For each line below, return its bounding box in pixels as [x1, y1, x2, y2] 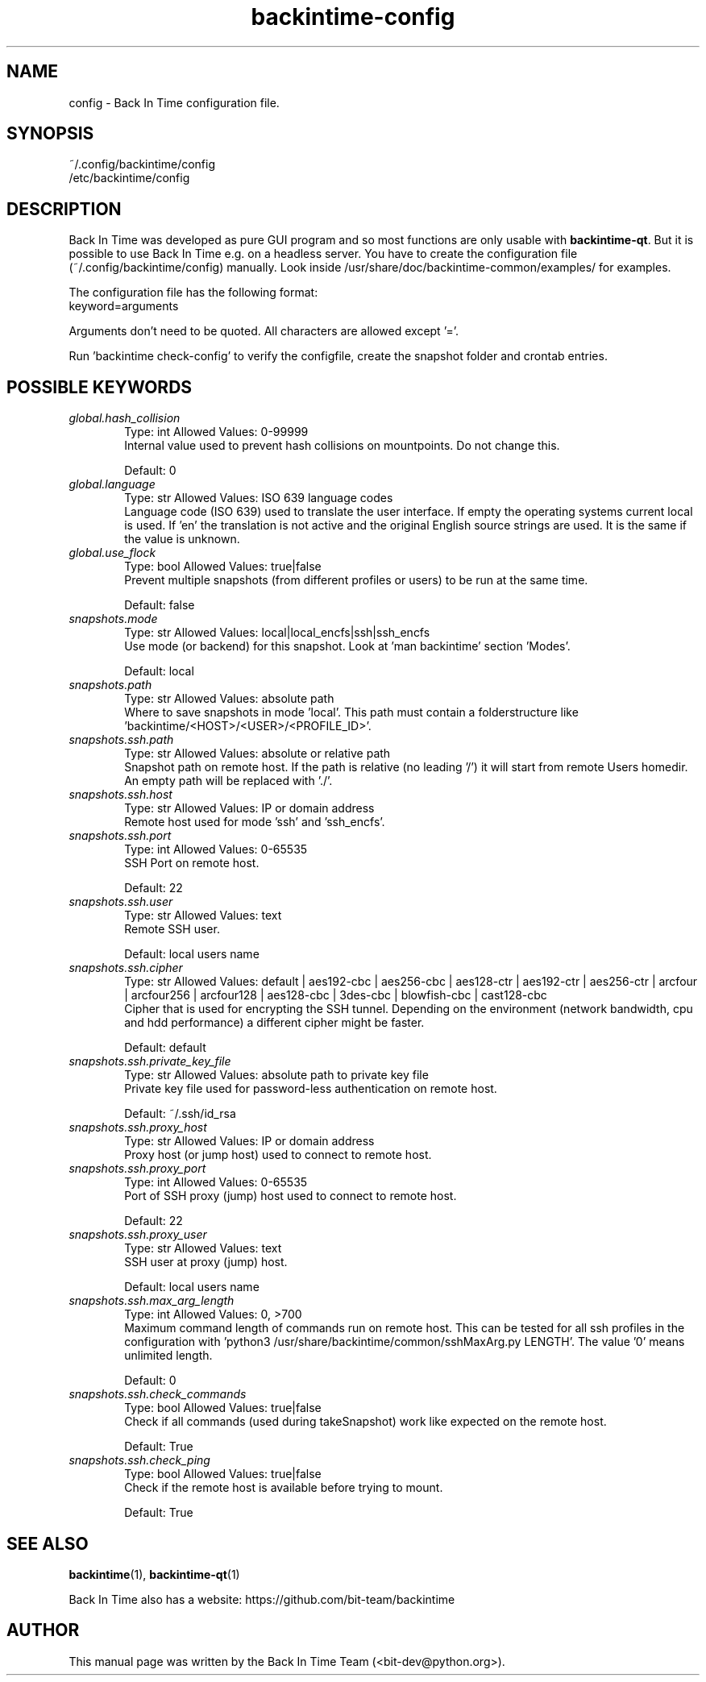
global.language [69, 477, 156, 492]
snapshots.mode [69, 612, 158, 626]
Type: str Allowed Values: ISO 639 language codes [124, 491, 393, 505]
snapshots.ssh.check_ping [69, 1453, 210, 1468]
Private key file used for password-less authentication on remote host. [124, 1082, 497, 1096]
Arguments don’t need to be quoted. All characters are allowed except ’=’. [69, 324, 459, 338]
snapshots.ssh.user [69, 895, 173, 909]
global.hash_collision [69, 411, 181, 426]
